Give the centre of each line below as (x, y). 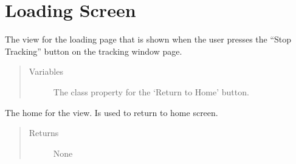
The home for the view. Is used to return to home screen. (112, 112)
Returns (44, 133)
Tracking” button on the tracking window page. (94, 51)
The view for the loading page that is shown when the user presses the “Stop (148, 39)
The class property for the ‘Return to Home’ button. (151, 91)
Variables (46, 71)
